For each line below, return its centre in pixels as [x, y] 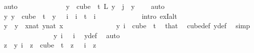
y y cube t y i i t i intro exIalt [90, 16]
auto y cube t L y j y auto [84, 6]
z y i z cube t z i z [50, 45]
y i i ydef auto [87, 35]
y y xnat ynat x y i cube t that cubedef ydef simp [127, 26]
